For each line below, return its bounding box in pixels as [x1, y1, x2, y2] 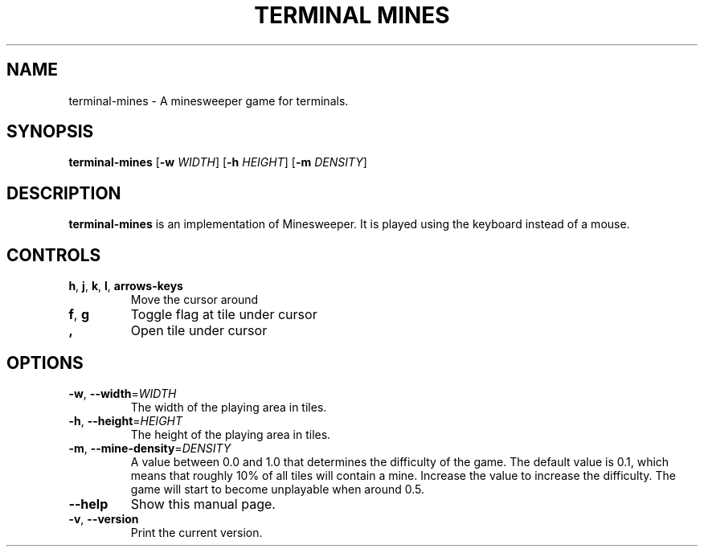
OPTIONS [6, 352, 84, 373]
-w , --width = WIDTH [68, 386, 177, 400]
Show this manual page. [130, 495, 276, 512]
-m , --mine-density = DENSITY [68, 440, 231, 455]
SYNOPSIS [6, 121, 94, 142]
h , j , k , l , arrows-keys [68, 279, 183, 293]
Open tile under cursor [130, 322, 268, 339]
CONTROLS [6, 244, 101, 265]
